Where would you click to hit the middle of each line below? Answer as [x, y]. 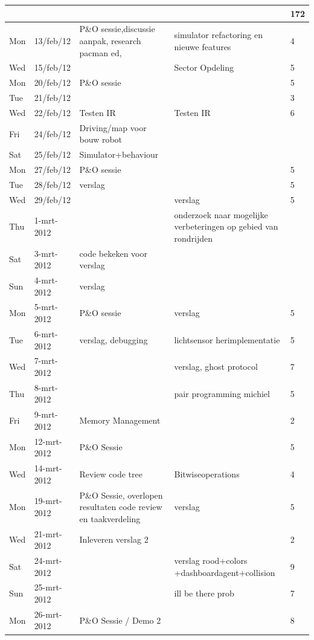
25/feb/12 [52, 154]
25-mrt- [48, 587]
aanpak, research [110, 40]
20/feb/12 [52, 82]
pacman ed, [101, 52]
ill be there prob [204, 593]
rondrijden [194, 238]
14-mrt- [48, 468]
